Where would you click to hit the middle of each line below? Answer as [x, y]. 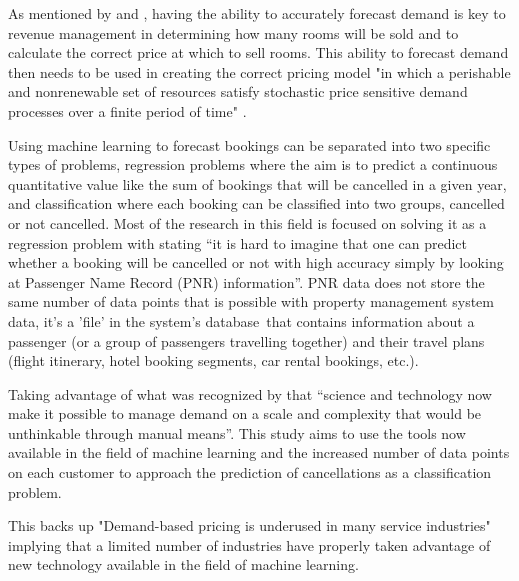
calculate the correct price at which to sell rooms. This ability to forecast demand [258, 52]
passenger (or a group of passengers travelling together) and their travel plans [246, 340]
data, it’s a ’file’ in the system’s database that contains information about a [241, 320]
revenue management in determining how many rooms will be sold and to [233, 32]
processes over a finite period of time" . [127, 110]
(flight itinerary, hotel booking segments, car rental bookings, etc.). [213, 360]
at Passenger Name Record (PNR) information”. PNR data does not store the [246, 281]
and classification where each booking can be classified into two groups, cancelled [256, 203]
